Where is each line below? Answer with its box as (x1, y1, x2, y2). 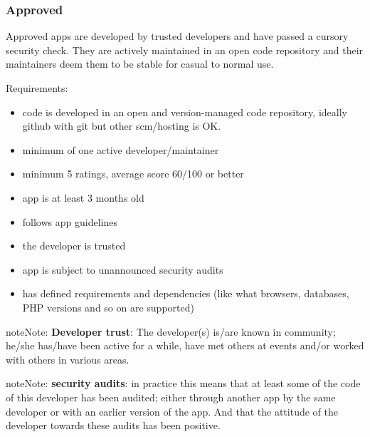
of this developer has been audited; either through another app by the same (6, 389, 336, 404)
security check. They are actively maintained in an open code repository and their (6, 42, 364, 57)
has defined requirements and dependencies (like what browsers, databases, (22, 286, 349, 301)
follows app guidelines (22, 214, 117, 229)
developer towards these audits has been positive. (6, 418, 221, 433)
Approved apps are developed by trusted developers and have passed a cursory (6, 29, 349, 43)
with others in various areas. (6, 351, 129, 366)
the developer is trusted (22, 238, 126, 253)
